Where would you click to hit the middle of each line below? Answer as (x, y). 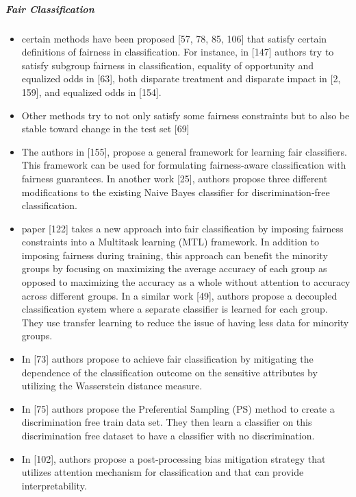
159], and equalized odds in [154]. (91, 92)
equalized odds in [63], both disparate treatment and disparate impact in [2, (181, 78)
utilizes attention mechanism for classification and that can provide (163, 472)
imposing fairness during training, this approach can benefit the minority (175, 255)
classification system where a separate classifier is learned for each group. (175, 309)
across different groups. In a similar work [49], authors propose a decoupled (179, 295)
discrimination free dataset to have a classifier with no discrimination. (168, 435)
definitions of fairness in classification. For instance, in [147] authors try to (178, 52)
